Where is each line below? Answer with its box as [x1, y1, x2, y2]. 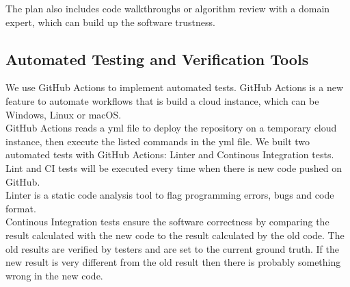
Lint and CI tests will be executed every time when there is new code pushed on [5, 160, 342, 175]
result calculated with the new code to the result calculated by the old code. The [5, 227, 345, 242]
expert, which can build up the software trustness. [5, 14, 215, 29]
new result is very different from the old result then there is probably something [5, 255, 341, 269]
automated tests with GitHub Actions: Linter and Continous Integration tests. [5, 147, 334, 162]
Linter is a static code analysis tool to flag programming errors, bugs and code [5, 188, 334, 202]
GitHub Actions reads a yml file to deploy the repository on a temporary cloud [5, 121, 337, 135]
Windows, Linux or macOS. [5, 107, 122, 121]
